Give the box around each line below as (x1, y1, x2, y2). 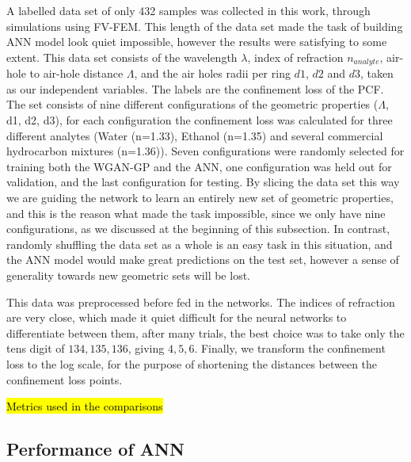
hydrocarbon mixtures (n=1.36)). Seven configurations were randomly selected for (6, 143, 405, 159)
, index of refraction (247, 48, 344, 65)
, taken (360, 65, 394, 82)
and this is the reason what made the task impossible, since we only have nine (6, 204, 386, 221)
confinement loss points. (6, 371, 123, 388)
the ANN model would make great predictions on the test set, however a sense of (6, 251, 399, 268)
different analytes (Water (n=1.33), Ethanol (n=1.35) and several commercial (6, 127, 383, 143)
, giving (127, 340, 165, 357)
